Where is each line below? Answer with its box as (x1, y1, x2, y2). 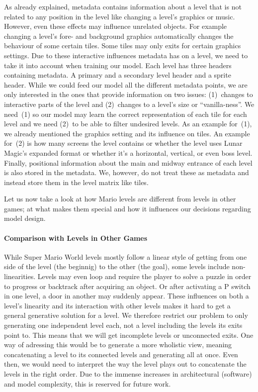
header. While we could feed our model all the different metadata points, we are (4, 79, 248, 90)
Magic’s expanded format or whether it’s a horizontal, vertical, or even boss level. (4, 147, 253, 158)
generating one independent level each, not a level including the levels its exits (4, 320, 243, 330)
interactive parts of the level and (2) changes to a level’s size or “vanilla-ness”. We (4, 98, 255, 109)
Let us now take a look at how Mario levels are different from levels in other (4, 194, 236, 204)
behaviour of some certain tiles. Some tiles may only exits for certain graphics (4, 40, 241, 51)
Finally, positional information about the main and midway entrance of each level (4, 157, 253, 168)
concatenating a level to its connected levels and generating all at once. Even (4, 349, 238, 359)
